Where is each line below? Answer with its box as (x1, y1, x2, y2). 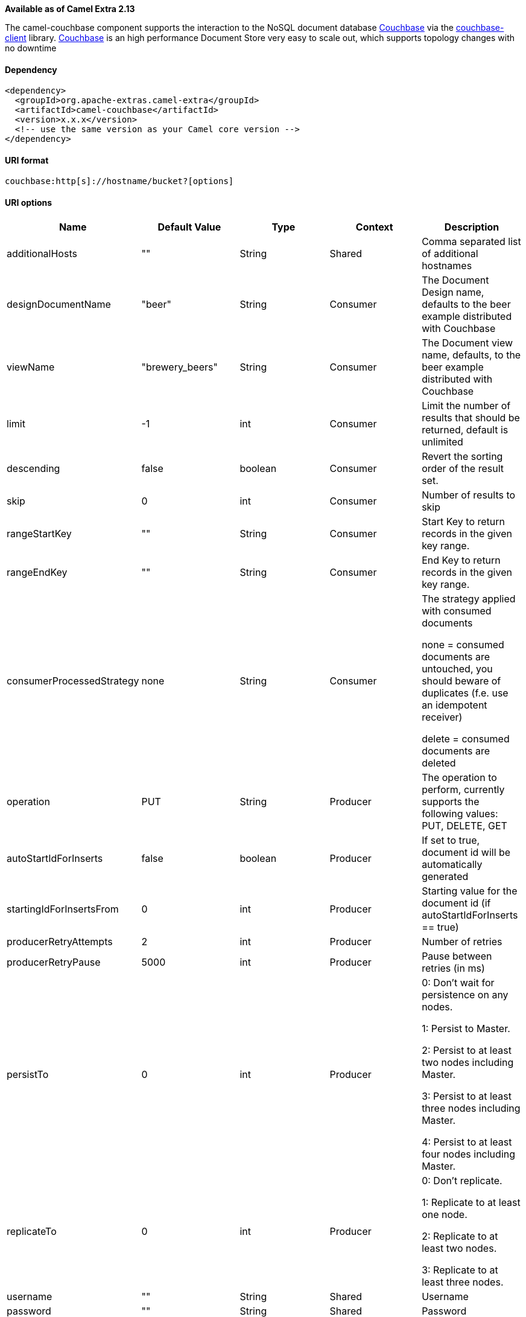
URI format (5, 155, 49, 165)
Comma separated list (422, 235, 521, 247)
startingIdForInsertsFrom (7, 902, 119, 915)
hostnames (422, 259, 472, 272)
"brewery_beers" (141, 360, 218, 373)
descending (7, 462, 60, 474)
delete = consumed (422, 732, 510, 745)
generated (422, 870, 469, 882)
